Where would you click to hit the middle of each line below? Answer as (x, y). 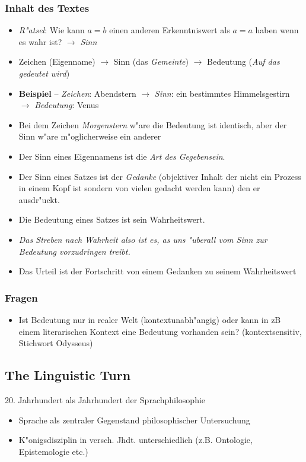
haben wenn (277, 30)
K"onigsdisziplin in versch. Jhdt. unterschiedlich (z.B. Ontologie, (136, 440)
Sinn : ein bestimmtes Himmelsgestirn (222, 93)
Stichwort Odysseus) (56, 343)
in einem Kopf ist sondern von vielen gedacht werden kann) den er (139, 188)
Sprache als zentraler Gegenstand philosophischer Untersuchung (134, 420)
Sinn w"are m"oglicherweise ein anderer (90, 136)
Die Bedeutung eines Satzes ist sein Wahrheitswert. (112, 219)
